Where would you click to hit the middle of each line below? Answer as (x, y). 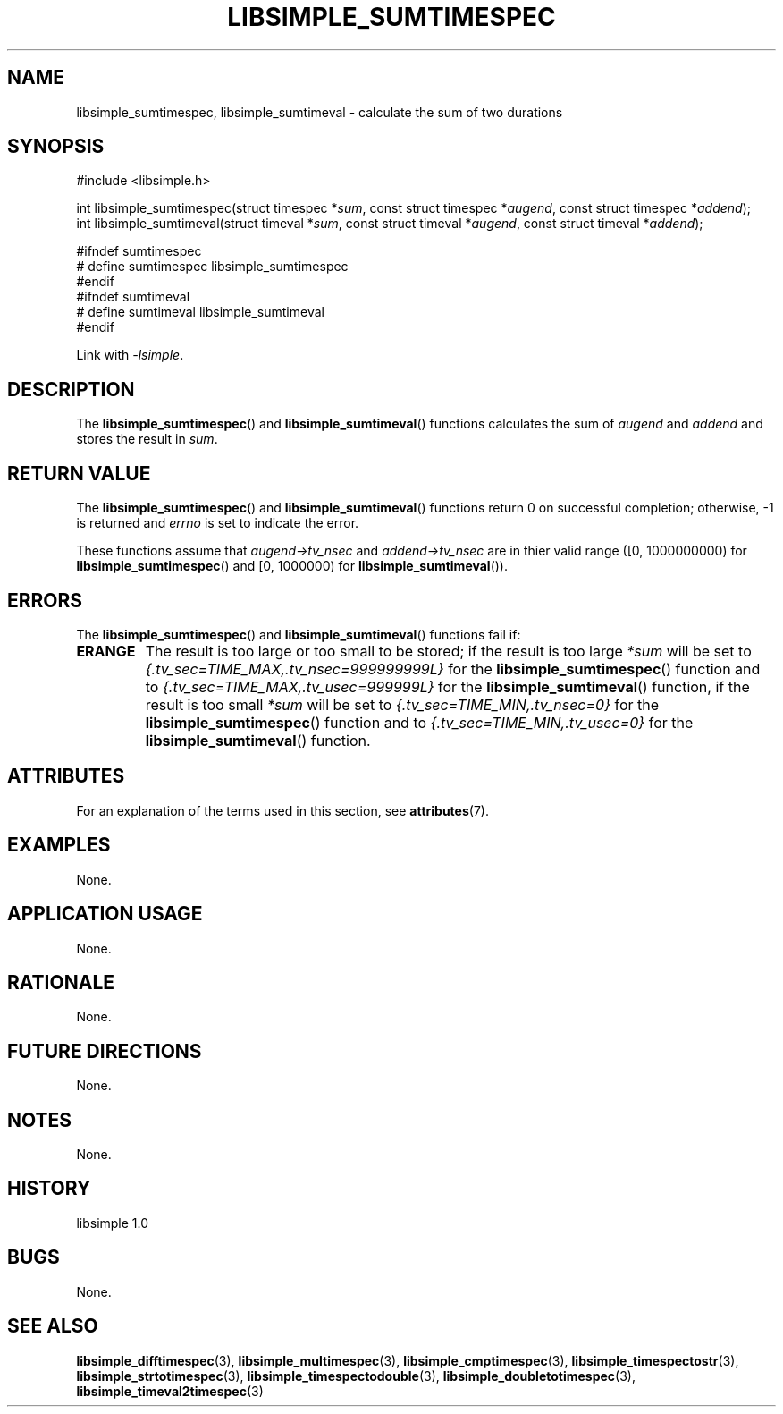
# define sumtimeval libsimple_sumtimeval (200, 312)
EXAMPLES (59, 845)
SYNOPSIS (56, 147)
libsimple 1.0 (113, 1223)
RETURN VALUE (79, 473)
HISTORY (49, 1189)
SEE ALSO (53, 1326)
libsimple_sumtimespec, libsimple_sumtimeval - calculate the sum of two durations (320, 112)
